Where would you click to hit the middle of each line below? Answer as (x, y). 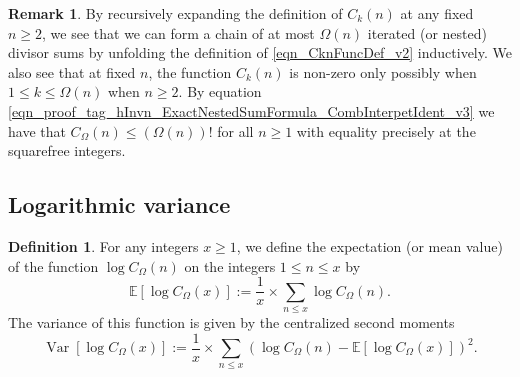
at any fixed (437, 13)
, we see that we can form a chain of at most (178, 32)
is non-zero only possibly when (383, 71)
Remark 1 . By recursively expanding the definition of (175, 13)
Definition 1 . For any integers (103, 245)
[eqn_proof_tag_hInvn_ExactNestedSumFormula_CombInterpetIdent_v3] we (251, 110)
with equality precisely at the (386, 130)
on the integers (230, 265)
